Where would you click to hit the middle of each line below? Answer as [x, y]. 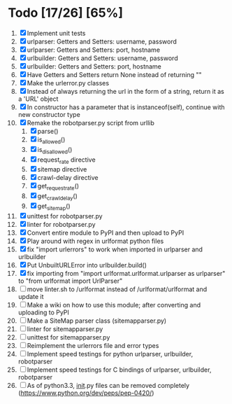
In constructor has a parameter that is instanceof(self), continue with [126, 107]
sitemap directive [62, 169]
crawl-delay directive [68, 178]
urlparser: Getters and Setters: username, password [102, 41]
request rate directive [67, 160]
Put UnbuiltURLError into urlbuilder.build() [87, 265]
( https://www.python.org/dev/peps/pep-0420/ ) [86, 393]
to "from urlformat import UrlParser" [70, 281]
